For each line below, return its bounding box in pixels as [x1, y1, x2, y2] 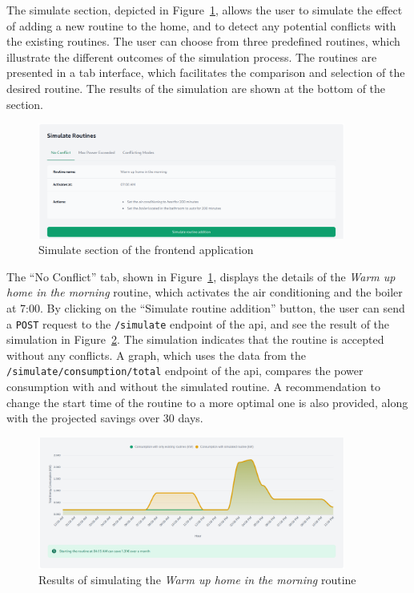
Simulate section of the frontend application [38, 241, 254, 258]
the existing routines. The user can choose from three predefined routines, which [6, 33, 400, 50]
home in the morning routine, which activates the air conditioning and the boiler [6, 284, 403, 301]
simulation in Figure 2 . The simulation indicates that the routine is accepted [6, 331, 384, 348]
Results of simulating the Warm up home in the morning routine [38, 571, 356, 588]
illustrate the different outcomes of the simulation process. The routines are [6, 48, 377, 65]
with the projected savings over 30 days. [6, 409, 203, 426]
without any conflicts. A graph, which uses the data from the [6, 346, 307, 363]
